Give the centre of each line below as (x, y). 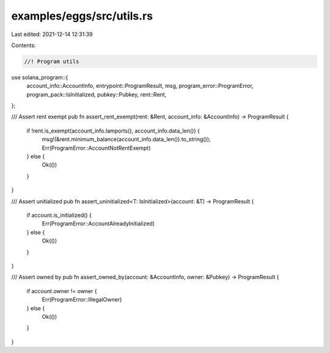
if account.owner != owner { (62, 291)
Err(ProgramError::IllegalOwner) (82, 300)
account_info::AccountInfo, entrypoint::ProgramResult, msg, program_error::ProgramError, (140, 86)
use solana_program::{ (40, 77)
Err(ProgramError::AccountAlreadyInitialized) (98, 224)
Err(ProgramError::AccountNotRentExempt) (96, 148)
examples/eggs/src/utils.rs (82, 16)
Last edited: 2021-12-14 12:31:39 (52, 34)
